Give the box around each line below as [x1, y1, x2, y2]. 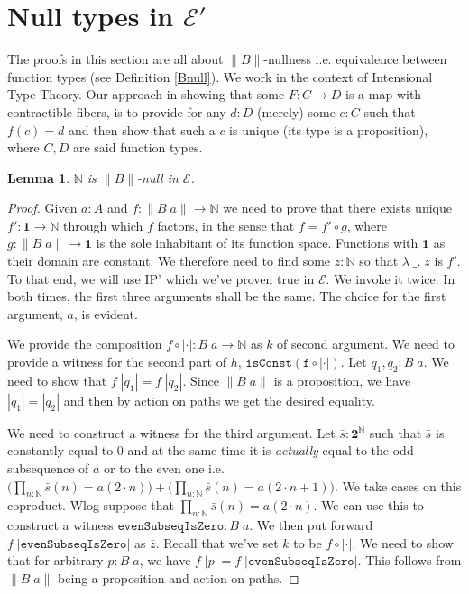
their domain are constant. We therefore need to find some [7, 251, 331, 270]
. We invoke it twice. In [326, 269, 455, 288]
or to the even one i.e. [104, 459, 225, 478]
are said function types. [72, 138, 203, 157]
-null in [137, 168, 179, 187]
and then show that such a [69, 120, 216, 139]
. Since [182, 370, 219, 389]
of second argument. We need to [277, 334, 455, 353]
